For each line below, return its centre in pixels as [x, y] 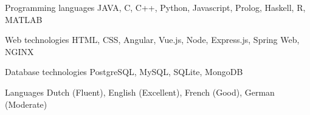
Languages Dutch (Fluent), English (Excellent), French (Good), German [140, 92]
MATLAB [24, 19]
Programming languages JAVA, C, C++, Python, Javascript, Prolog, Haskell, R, [155, 7]
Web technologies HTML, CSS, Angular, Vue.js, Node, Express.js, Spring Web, [152, 40]
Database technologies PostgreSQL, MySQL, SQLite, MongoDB [124, 72]
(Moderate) [26, 104]
